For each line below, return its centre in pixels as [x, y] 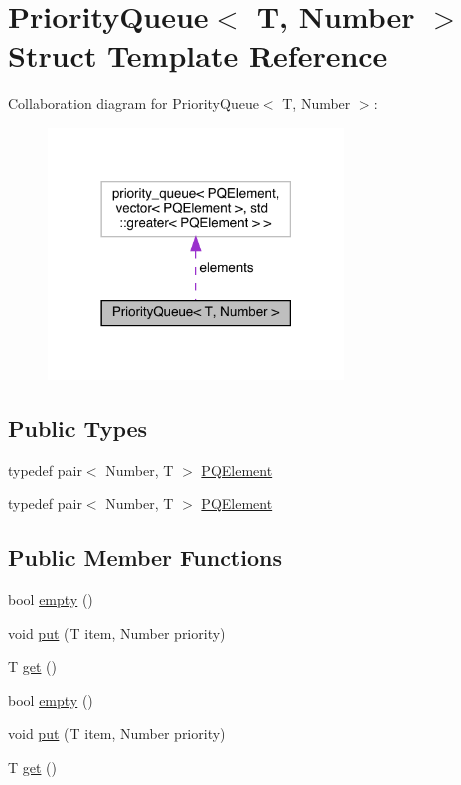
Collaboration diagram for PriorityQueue [133, 103]
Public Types [78, 427]
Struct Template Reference [198, 55]
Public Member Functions [145, 557]
